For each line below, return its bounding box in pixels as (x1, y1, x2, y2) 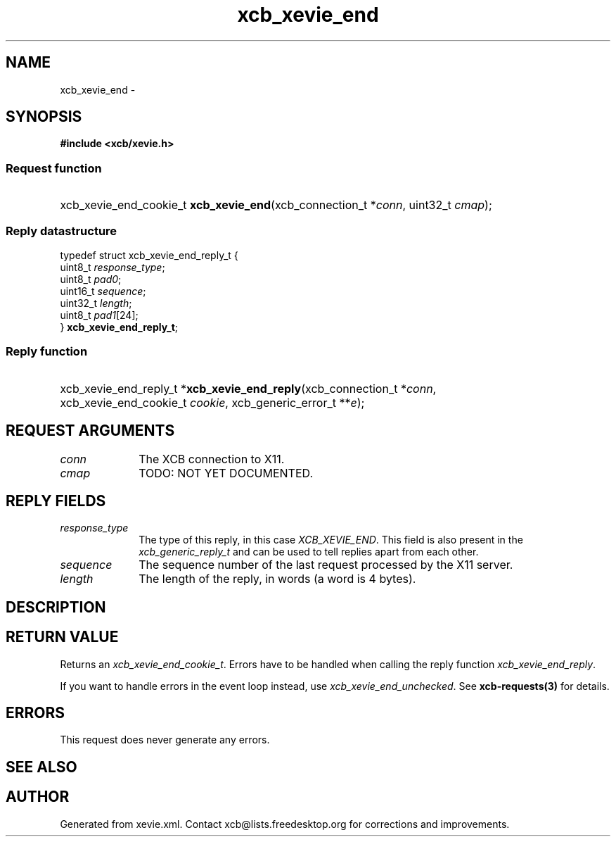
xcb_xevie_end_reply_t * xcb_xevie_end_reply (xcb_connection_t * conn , (60, 381, 437, 396)
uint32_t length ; (60, 296, 132, 309)
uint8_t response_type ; (60, 260, 165, 273)
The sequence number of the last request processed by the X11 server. (139, 558, 513, 572)
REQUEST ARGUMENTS (6, 422, 175, 440)
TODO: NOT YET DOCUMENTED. (139, 465, 314, 480)
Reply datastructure (6, 223, 117, 238)
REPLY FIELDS (6, 491, 106, 510)
